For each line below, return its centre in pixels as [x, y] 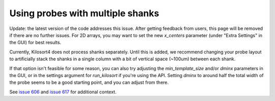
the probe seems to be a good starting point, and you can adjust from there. [89, 82]
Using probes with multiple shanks [84, 13]
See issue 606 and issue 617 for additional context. [63, 92]
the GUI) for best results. [35, 43]
